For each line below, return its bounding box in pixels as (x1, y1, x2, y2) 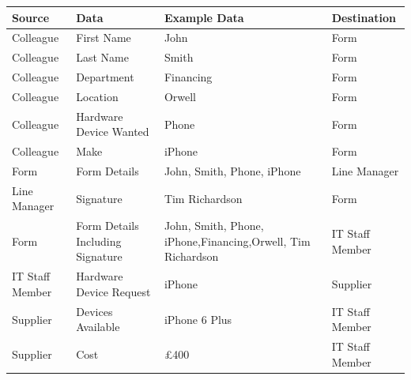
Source (12, 9, 50, 25)
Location (76, 88, 119, 104)
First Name (76, 29, 131, 46)
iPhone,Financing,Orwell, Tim (164, 232, 311, 249)
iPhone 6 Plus (164, 310, 232, 327)
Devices (76, 303, 113, 319)
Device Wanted (76, 123, 149, 140)
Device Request (76, 283, 151, 299)
